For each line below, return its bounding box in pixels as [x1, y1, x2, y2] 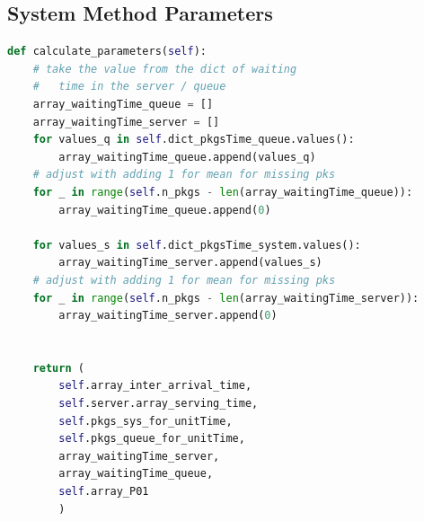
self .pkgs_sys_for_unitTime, [58, 414, 233, 428]
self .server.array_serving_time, [58, 397, 259, 411]
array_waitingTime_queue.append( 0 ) [58, 203, 271, 216]
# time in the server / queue [32, 80, 226, 93]
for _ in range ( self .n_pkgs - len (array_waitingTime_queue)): [32, 185, 413, 199]
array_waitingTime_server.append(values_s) [58, 256, 322, 269]
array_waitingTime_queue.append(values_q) [58, 150, 316, 163]
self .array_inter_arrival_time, [58, 379, 252, 393]
